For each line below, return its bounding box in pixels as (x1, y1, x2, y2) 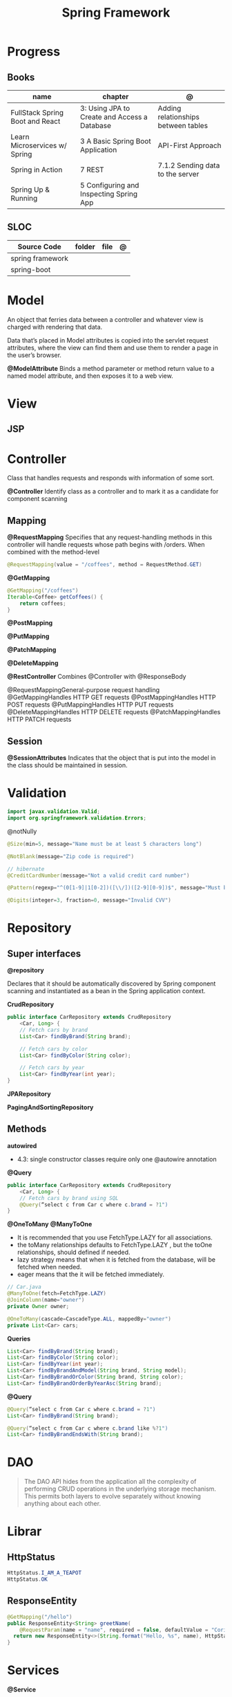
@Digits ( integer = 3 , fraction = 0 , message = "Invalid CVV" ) (7, 897, 171, 904)
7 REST (80, 165, 105, 174)
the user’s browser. (7, 351, 62, 359)
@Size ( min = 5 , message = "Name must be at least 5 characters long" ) (7, 840, 202, 847)
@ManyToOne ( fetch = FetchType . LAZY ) (7, 1290, 107, 1297)
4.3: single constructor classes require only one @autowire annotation (17, 1154, 217, 1163)
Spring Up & (10, 185, 50, 194)
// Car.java (7, 1284, 41, 1291)
